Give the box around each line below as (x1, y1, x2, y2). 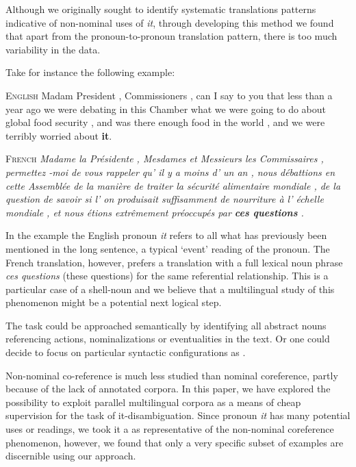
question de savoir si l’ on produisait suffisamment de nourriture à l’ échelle (5, 192, 324, 206)
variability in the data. (5, 42, 101, 56)
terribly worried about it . (5, 128, 112, 142)
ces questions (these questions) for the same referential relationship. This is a (5, 268, 329, 283)
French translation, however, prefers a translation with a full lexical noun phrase (5, 255, 343, 269)
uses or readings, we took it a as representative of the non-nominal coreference (5, 422, 334, 436)
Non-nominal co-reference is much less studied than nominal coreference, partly (5, 368, 338, 382)
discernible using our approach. (5, 449, 136, 463)
